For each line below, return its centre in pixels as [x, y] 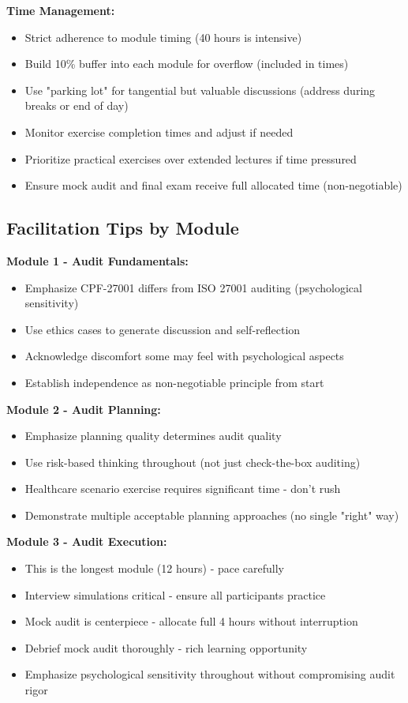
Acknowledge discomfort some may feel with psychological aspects [184, 356]
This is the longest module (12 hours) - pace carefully [154, 568]
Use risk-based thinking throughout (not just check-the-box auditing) [193, 462]
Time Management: [61, 10]
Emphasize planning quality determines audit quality [153, 436]
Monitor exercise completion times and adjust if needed [159, 132]
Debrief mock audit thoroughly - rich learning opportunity [166, 647]
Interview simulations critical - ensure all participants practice [175, 594]
